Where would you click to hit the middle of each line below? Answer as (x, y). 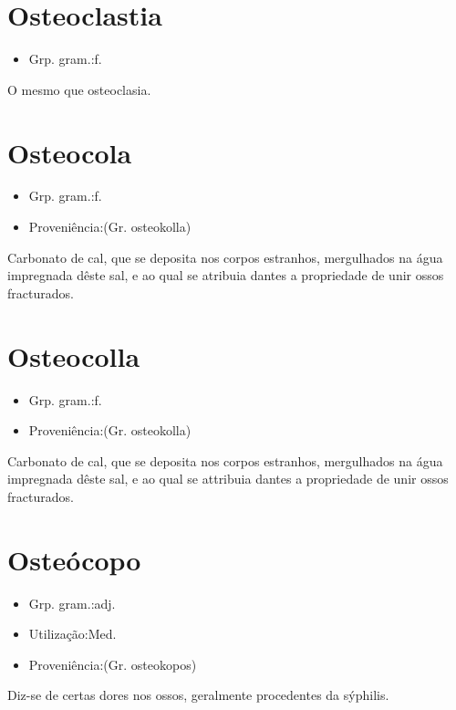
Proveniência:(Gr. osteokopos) (113, 664)
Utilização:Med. (73, 634)
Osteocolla (74, 355)
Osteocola (70, 152)
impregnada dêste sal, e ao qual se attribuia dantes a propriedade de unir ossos (228, 479)
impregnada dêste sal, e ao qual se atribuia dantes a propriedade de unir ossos (226, 275)
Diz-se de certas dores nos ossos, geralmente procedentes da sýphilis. (198, 695)
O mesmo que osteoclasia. (79, 89)
